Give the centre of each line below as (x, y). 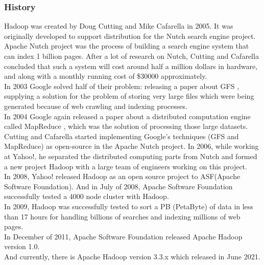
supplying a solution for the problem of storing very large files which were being (129, 96)
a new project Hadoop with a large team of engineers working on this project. (126, 166)
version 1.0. (22, 246)
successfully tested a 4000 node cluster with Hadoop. (87, 196)
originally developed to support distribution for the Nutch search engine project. (130, 36)
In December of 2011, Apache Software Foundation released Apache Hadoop (123, 236)
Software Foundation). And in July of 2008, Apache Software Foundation (118, 186)
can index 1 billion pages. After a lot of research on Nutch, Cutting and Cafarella (131, 56)
